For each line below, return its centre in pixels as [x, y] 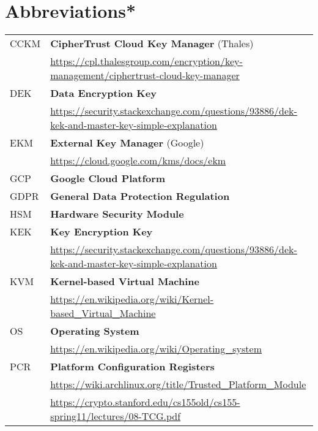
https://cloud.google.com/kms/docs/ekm [138, 161]
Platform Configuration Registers [132, 367]
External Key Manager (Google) [127, 143]
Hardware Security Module [117, 214]
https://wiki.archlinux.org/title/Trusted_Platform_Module [178, 384]
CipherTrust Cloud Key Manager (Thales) [152, 44]
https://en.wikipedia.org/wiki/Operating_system [156, 349]
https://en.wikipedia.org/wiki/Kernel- [132, 299]
